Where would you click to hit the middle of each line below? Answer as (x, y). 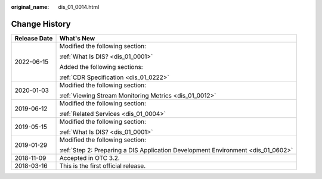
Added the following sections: (101, 67)
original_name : (30, 7)
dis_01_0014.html (79, 7)
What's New (77, 38)
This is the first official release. (103, 165)
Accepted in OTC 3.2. (89, 158)
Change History (41, 24)
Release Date (34, 38)
